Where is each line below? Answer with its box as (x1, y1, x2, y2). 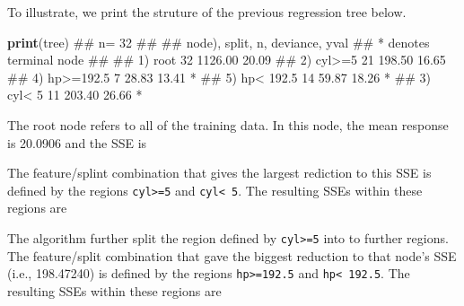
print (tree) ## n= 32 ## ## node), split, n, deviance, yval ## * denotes (7, 32, 430, 51)
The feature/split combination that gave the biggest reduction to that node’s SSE (7, 246, 457, 265)
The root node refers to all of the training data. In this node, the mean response (7, 115, 449, 134)
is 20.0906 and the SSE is (7, 133, 147, 152)
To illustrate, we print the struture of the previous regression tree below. (7, 3, 407, 21)
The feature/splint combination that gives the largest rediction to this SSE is (7, 163, 432, 182)
